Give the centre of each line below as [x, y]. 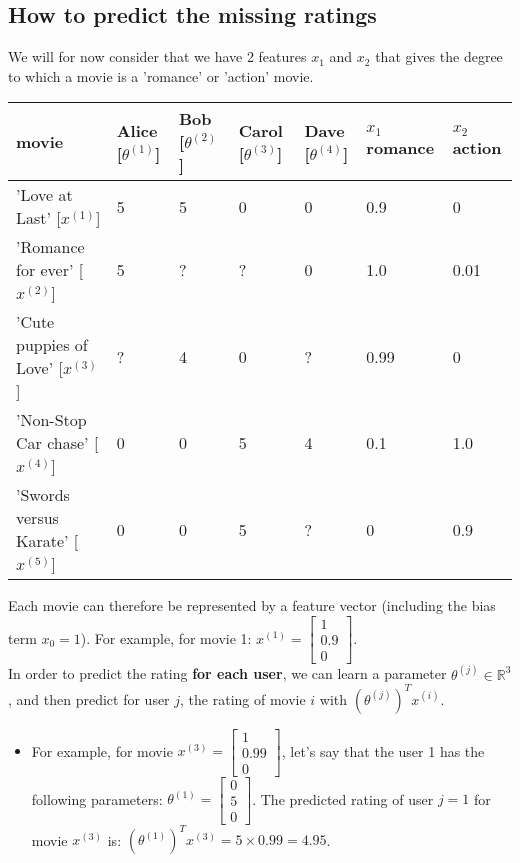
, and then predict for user [89, 698]
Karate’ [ [47, 541]
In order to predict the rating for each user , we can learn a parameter [227, 673]
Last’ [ [38, 218]
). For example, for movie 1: [166, 637]
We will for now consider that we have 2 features [157, 56]
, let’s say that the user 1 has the [383, 750]
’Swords [43, 495]
